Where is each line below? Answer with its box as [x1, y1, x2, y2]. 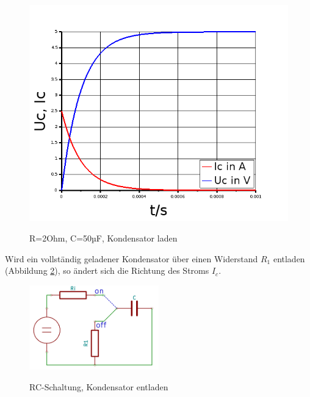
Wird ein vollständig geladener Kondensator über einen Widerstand [5, 252, 258, 265]
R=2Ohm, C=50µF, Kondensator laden [29, 232, 178, 245]
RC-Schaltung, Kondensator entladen [29, 380, 168, 393]
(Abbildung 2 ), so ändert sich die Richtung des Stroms [5, 264, 209, 277]
